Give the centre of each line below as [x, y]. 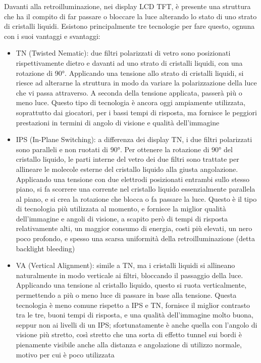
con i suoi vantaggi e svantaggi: [52, 36]
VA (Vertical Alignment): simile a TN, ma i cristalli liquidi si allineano [125, 265]
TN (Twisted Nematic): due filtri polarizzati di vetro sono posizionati [123, 53]
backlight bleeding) [45, 248]
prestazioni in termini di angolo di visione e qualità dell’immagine [118, 122]
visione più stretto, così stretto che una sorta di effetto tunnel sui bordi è [129, 334]
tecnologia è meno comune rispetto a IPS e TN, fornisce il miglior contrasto [133, 305]
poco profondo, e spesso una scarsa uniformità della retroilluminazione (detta [135, 238]
